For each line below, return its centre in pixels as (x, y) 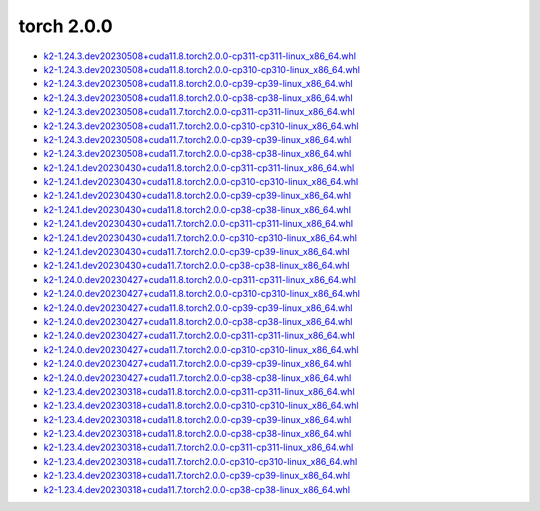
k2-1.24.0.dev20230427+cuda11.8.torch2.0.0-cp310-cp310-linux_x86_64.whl (201, 294)
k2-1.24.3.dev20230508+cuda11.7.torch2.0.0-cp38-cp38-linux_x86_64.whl (197, 154)
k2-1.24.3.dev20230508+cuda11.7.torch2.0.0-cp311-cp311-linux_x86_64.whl (199, 112)
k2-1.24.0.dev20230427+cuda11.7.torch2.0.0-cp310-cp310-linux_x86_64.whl (201, 349)
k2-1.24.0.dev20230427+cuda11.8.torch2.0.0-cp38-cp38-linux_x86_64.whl (198, 321)
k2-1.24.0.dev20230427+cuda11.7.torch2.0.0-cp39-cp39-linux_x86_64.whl (197, 364)
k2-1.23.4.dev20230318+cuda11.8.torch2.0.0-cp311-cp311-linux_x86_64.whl (199, 391)
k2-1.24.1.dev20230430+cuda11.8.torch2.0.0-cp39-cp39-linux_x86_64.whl (197, 196)
